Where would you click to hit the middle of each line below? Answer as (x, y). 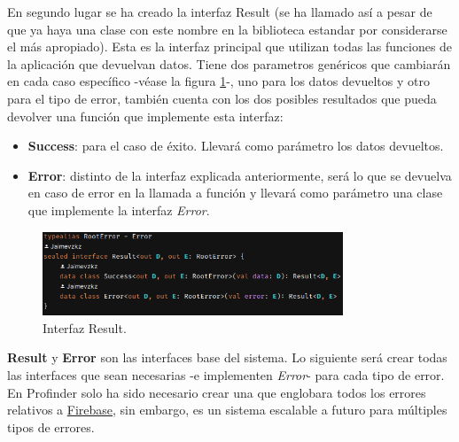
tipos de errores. (51, 426)
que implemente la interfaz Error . (119, 209)
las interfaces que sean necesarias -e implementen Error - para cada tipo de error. (226, 375)
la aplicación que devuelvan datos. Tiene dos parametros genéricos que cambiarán (229, 63)
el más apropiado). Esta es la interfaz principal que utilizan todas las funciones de (230, 47)
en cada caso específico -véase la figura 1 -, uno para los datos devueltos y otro (218, 81)
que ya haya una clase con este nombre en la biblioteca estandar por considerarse (227, 29)
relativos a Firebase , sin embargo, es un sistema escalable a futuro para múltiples (227, 410)
